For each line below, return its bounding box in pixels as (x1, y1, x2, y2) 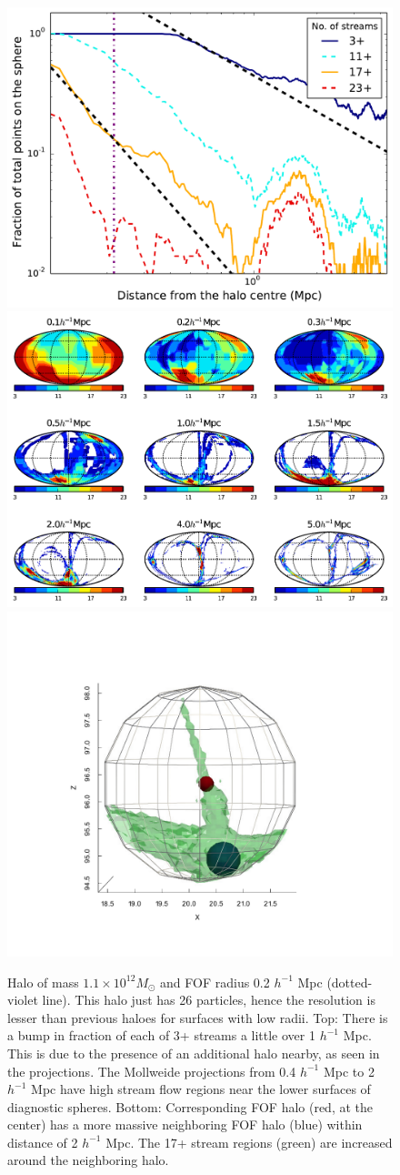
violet (7, 990, 38, 1009)
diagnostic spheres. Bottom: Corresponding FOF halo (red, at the (7, 1097, 374, 1116)
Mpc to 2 (323, 1061, 375, 1080)
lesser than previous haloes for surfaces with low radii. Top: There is (7, 1008, 388, 1027)
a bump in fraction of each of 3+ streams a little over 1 (7, 1026, 315, 1045)
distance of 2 (7, 1132, 78, 1151)
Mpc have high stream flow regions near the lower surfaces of (31, 1079, 371, 1099)
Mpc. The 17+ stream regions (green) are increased (105, 1132, 393, 1151)
